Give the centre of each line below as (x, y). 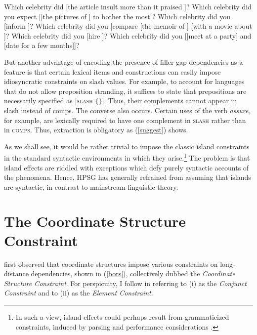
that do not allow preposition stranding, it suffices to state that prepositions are (125, 91)
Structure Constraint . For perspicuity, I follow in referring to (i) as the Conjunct (125, 283)
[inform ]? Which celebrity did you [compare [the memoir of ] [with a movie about (128, 26)
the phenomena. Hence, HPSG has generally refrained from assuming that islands (128, 177)
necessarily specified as (38, 101)
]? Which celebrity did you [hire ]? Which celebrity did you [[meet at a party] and (128, 35)
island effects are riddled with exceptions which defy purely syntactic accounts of (127, 167)
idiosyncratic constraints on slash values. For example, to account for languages (124, 81)
